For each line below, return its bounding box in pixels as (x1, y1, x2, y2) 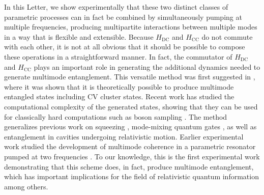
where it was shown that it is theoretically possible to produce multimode (4, 81, 234, 92)
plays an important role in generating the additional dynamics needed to (34, 61, 260, 72)
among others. (4, 181, 48, 191)
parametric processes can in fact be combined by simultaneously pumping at (4, 11, 242, 22)
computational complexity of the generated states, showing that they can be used (4, 101, 258, 112)
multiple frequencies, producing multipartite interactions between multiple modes (4, 21, 257, 32)
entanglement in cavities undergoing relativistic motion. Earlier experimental (4, 131, 244, 142)
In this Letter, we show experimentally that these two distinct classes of (4, 2, 228, 12)
